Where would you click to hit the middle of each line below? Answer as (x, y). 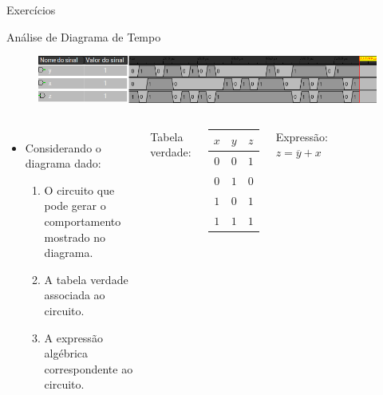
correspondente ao (89, 368)
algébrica (66, 353)
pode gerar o (75, 205)
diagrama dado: (63, 163)
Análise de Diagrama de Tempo (84, 36)
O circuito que (79, 190)
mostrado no (75, 237)
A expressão (73, 337)
